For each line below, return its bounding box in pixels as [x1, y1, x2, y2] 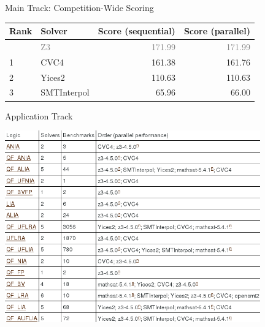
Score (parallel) [183, 24, 250, 37]
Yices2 [40, 70, 65, 83]
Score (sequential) [98, 24, 175, 37]
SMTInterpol [40, 86, 90, 99]
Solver [40, 24, 67, 37]
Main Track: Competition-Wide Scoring [5, 1, 154, 13]
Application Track [5, 109, 73, 122]
